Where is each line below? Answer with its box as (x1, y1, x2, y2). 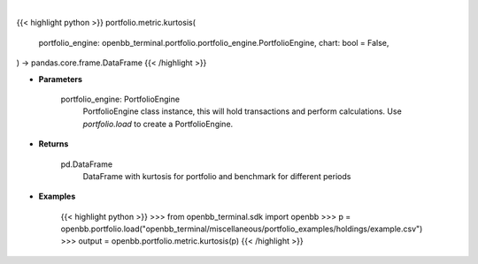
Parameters (38, 73, 83, 84)
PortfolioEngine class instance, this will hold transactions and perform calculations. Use (82, 106, 402, 117)
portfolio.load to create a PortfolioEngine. (82, 118, 234, 129)
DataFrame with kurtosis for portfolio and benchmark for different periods (82, 170, 351, 181)
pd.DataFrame (60, 159, 113, 170)
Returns (38, 139, 69, 149)
